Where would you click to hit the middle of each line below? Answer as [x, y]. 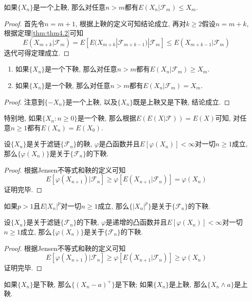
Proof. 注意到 [24, 101]
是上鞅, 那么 [188, 284]
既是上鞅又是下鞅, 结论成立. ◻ [181, 101]
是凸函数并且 [119, 144]
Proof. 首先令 [24, 23]
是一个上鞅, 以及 [91, 101]
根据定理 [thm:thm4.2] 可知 [44, 33]
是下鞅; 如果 [134, 284]
